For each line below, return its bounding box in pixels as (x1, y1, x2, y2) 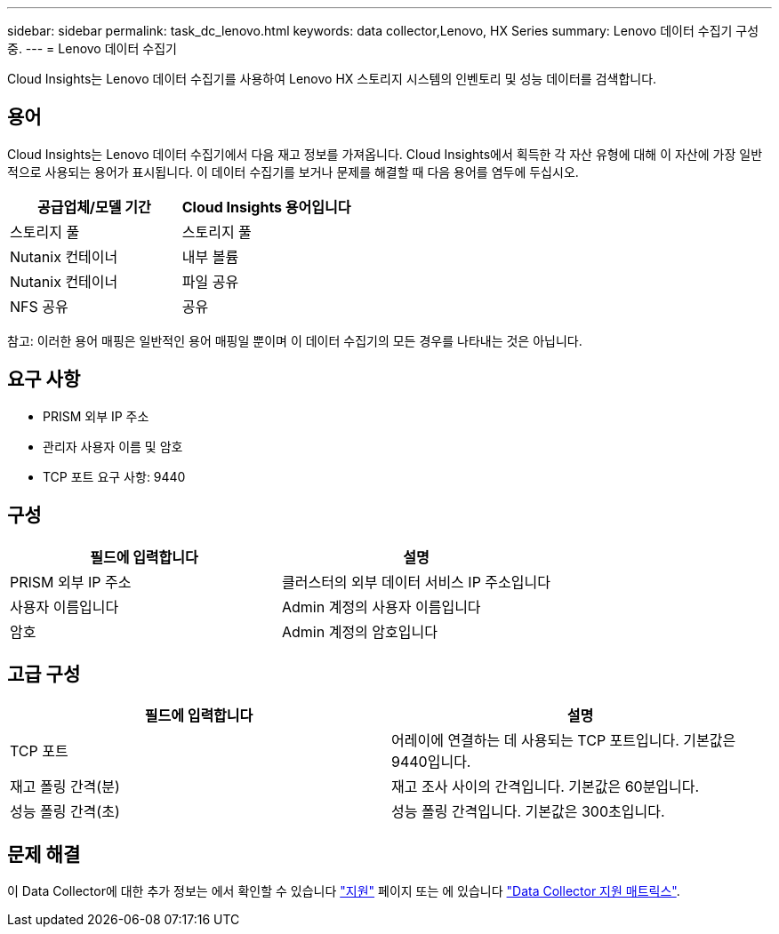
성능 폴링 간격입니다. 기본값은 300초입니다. (391, 802, 665, 821)
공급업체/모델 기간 (36, 197, 151, 216)
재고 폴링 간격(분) (10, 778, 120, 796)
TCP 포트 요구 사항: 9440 (43, 468, 186, 484)
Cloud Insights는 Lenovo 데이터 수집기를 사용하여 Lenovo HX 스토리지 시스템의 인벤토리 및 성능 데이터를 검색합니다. (7, 71, 657, 86)
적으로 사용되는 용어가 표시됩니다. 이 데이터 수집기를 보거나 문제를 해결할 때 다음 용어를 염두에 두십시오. (7, 164, 579, 180)
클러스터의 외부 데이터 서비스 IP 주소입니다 (281, 572, 550, 591)
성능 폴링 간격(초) (10, 802, 120, 821)
